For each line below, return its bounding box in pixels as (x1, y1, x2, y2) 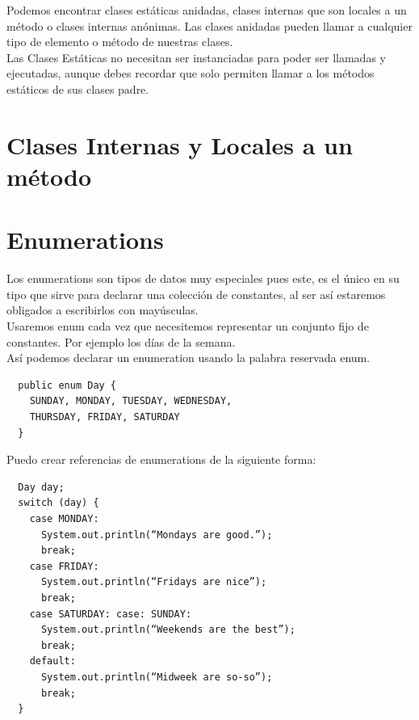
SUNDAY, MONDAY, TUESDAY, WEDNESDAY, (29, 395, 233, 407)
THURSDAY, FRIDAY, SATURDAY (29, 411, 180, 423)
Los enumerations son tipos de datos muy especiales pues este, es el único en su (6, 270, 400, 287)
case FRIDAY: (29, 560, 99, 572)
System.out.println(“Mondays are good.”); (40, 528, 273, 541)
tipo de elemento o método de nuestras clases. (6, 33, 233, 50)
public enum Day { (18, 379, 117, 391)
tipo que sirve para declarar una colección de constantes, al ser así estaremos (6, 285, 386, 302)
